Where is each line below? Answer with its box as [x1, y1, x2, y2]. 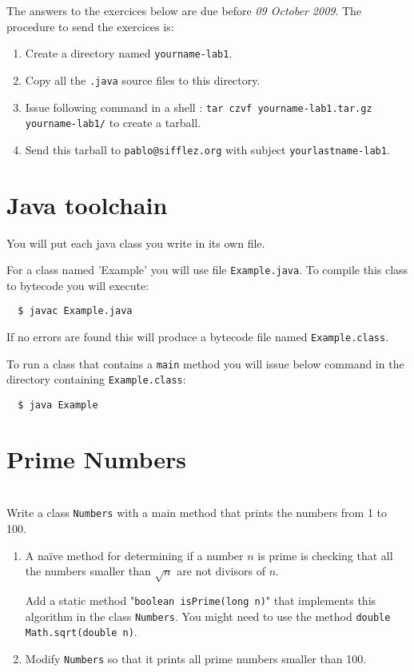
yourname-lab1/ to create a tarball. [25, 114, 201, 131]
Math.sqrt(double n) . [25, 623, 137, 640]
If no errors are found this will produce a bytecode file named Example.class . [6, 328, 389, 345]
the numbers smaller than [25, 563, 151, 579]
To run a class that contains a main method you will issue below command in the [6, 355, 404, 372]
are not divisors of [177, 563, 265, 579]
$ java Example [18, 400, 98, 412]
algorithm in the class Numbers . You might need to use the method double [25, 607, 391, 624]
